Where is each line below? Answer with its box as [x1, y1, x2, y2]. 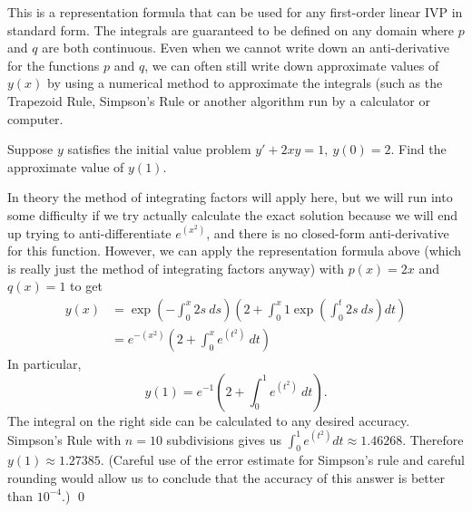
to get [70, 276, 103, 295]
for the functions [7, 55, 100, 74]
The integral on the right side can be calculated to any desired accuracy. [7, 411, 410, 430]
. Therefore [402, 430, 464, 449]
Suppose [7, 140, 54, 159]
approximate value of [7, 157, 124, 176]
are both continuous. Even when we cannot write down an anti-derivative [42, 38, 449, 57]
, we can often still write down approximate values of [144, 55, 439, 74]
